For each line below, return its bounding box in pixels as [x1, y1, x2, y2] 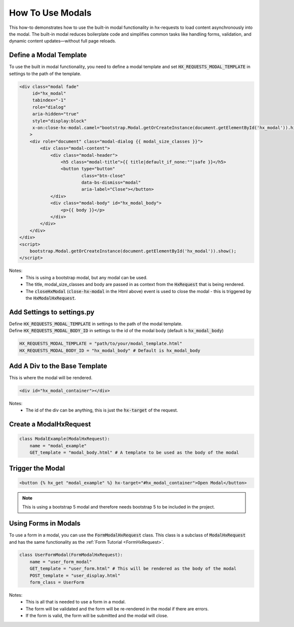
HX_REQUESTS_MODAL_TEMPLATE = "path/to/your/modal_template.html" [19, 341, 182, 346]
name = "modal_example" [29, 443, 87, 448]
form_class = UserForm [29, 579, 84, 585]
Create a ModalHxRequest [9, 420, 91, 429]
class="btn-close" [81, 173, 126, 178]
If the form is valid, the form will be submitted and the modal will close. [25, 613, 169, 619]
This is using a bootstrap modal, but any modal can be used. [25, 274, 148, 280]
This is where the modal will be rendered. [9, 375, 93, 381]
